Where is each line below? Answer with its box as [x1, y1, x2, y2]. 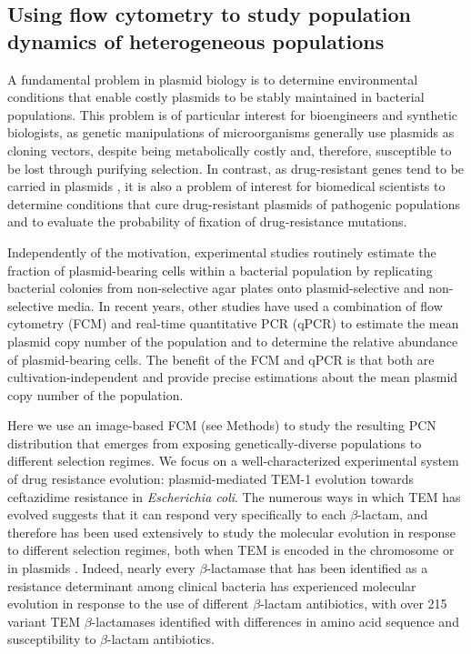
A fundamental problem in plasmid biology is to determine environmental [7, 69, 418, 88]
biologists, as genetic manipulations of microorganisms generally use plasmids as [7, 123, 455, 142]
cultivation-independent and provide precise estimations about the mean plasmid [7, 367, 458, 387]
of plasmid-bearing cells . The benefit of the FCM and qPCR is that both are [7, 349, 435, 368]
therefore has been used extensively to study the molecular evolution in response [7, 522, 456, 541]
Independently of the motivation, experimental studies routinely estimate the [7, 242, 436, 261]
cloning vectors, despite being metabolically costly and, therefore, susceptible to [7, 140, 452, 159]
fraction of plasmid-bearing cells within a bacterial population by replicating [7, 260, 433, 279]
